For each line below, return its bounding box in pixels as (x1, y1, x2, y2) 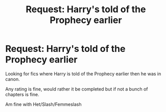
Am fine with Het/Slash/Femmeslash (5, 101, 82, 107)
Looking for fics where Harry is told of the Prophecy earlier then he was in (5, 70, 161, 77)
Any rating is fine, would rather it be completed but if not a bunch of (5, 86, 148, 92)
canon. (5, 76, 20, 82)
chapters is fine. (5, 91, 39, 97)
